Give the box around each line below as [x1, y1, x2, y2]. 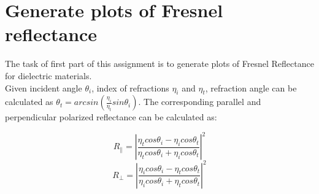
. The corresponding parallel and [138, 95, 261, 108]
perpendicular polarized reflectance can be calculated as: [5, 111, 217, 123]
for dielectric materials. [5, 69, 92, 82]
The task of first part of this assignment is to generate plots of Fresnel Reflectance [5, 57, 314, 70]
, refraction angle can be [205, 81, 297, 94]
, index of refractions [91, 81, 169, 94]
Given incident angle [5, 81, 82, 94]
